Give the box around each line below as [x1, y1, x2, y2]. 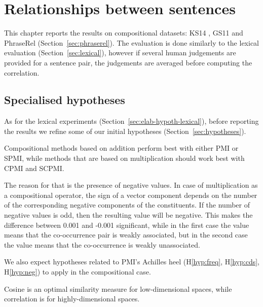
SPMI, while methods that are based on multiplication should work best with [4, 153, 245, 163]
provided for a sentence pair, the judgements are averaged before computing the [4, 57, 252, 67]
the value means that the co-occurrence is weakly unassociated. [4, 239, 200, 250]
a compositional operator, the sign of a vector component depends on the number [4, 189, 257, 200]
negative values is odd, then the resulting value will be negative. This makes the [4, 210, 253, 220]
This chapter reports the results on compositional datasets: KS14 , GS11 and [4, 27, 243, 38]
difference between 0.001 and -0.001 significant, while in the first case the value [4, 219, 249, 230]
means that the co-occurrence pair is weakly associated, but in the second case [4, 229, 248, 240]
